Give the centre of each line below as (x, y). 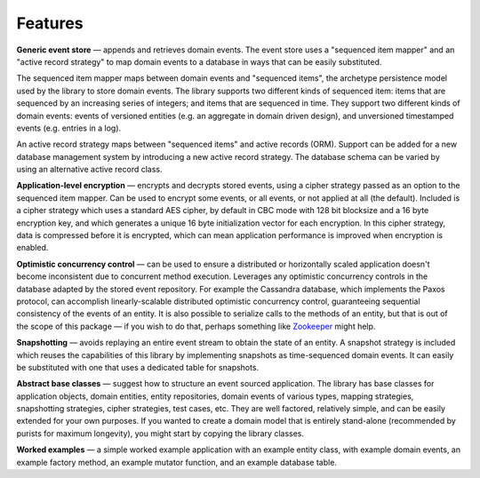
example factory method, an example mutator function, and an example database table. (177, 462)
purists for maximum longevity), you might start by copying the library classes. (160, 433)
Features (50, 23)
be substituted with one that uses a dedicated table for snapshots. (138, 367)
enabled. (32, 248)
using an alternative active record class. (90, 170)
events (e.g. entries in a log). (69, 128)
